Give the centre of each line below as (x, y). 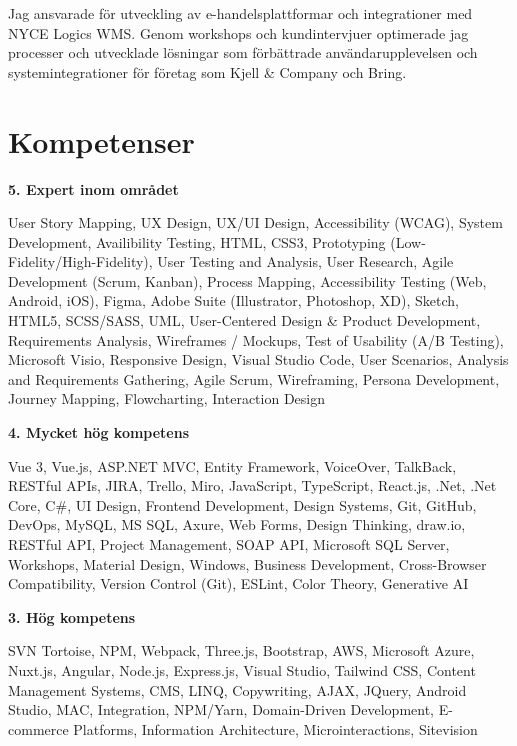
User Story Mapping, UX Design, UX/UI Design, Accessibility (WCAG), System (255, 222)
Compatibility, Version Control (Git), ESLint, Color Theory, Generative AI (238, 583)
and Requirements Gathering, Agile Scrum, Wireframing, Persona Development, (254, 378)
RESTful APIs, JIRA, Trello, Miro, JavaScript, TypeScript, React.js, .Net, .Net (252, 485)
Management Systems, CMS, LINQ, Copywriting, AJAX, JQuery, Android (237, 689)
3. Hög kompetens (72, 616)
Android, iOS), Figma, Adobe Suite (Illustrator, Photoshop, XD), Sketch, (233, 300)
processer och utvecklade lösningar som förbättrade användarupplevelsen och (243, 52)
